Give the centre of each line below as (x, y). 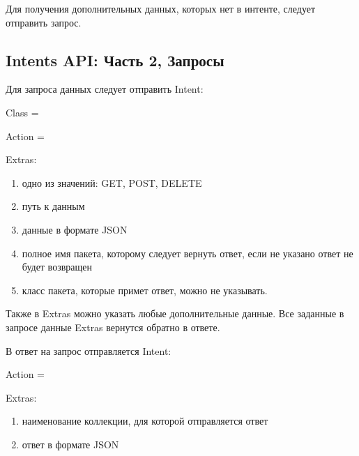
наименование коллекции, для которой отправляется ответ (145, 421)
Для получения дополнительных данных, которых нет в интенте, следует (161, 8)
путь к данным (53, 206)
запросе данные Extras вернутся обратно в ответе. (113, 327)
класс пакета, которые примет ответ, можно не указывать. (145, 290)
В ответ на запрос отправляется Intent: (89, 350)
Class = (22, 112)
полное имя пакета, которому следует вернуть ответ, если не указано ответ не (188, 253)
